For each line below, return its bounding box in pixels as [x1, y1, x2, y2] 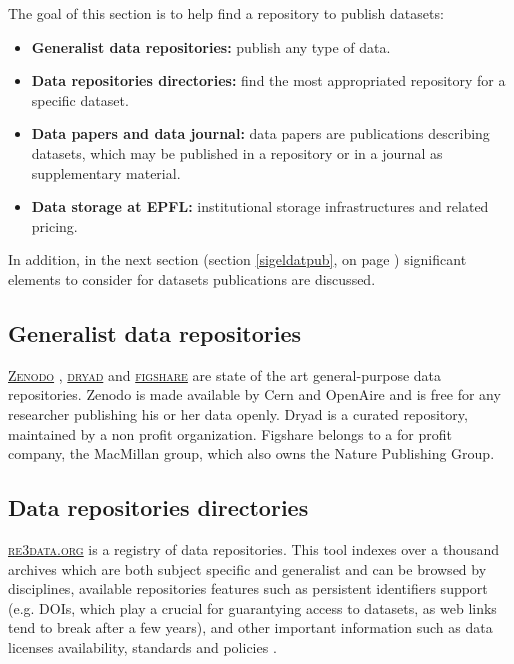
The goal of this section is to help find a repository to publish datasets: [8, 3, 444, 23]
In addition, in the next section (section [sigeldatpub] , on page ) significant [8, 249, 467, 270]
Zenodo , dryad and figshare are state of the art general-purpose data [8, 364, 442, 385]
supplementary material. [31, 162, 181, 183]
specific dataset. [31, 89, 129, 110]
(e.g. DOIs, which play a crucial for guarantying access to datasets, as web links [8, 597, 497, 618]
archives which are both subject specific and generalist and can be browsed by [8, 558, 487, 579]
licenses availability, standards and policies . [8, 636, 277, 657]
